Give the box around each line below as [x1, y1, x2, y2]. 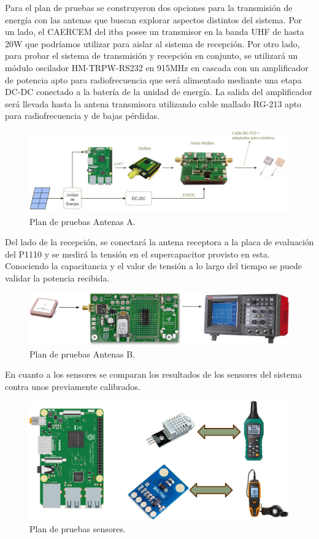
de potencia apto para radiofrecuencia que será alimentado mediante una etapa [5, 73, 302, 86]
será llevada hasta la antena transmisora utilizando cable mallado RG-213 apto [5, 97, 302, 110]
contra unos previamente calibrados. [5, 380, 140, 392]
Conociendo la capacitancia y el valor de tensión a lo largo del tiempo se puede [5, 259, 302, 272]
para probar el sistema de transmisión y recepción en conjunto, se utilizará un [5, 49, 298, 62]
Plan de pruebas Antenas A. [29, 215, 136, 227]
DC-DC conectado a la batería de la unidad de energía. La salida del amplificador [5, 85, 312, 98]
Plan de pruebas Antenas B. [29, 347, 136, 360]
